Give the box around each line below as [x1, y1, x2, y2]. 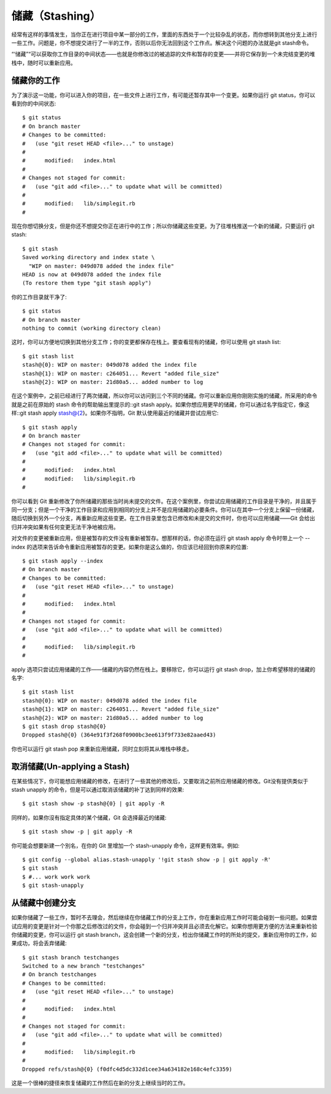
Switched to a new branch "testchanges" [22, 963, 145, 970]
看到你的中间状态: [11, 100, 56, 107]
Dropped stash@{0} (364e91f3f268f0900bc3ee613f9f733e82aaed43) [22, 732, 216, 738]
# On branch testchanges [22, 971, 97, 978]
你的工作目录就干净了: [11, 293, 67, 300]
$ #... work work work [22, 873, 91, 880]
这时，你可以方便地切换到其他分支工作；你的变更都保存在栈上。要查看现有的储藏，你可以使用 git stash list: [11, 338, 281, 346]
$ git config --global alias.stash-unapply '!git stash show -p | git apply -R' [22, 856, 272, 863]
